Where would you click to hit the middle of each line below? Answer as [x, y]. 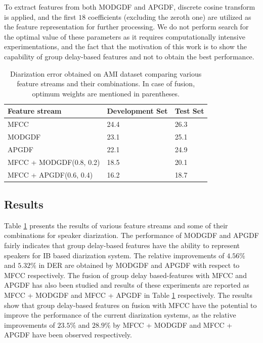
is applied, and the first [40, 16]
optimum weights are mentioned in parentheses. [106, 93]
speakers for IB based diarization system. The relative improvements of [114, 255]
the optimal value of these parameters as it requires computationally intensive [125, 36]
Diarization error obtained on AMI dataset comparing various [106, 73]
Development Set [137, 111]
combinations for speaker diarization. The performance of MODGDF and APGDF [131, 235]
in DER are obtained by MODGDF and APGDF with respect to [139, 265]
